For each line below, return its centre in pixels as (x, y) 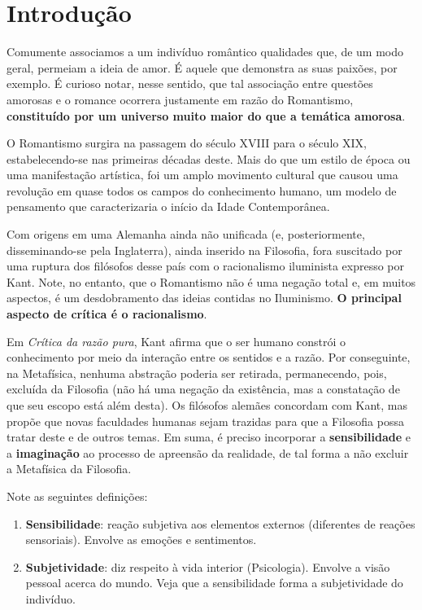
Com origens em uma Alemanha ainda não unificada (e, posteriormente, (186, 234)
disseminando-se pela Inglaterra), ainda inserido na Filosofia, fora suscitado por (204, 250)
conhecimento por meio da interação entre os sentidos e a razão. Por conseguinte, (209, 357)
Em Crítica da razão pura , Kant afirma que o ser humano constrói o (176, 341)
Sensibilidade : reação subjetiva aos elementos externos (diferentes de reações (220, 523)
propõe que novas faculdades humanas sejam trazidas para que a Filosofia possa (205, 421)
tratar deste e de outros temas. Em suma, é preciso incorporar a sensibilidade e (209, 437)
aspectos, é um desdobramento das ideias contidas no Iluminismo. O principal (204, 298)
